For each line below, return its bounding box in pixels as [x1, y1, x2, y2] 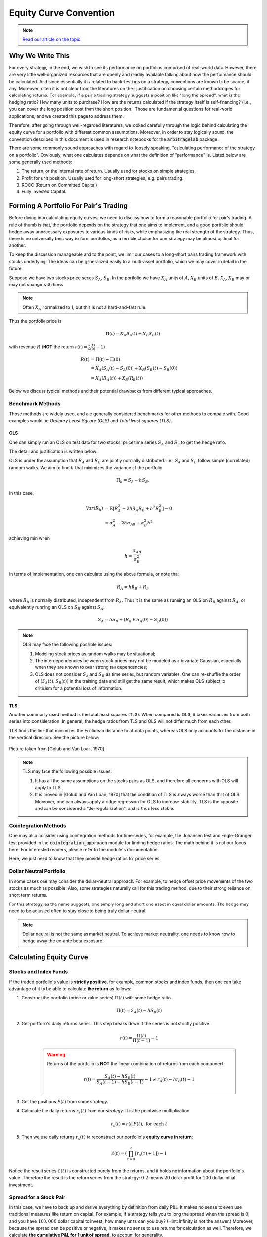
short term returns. [9, 892, 48, 898]
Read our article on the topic [22, 36, 81, 42]
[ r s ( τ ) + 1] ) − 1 [135, 1151, 167, 1157]
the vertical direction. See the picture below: [9, 735, 100, 741]
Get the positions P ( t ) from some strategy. [21, 1098, 108, 1104]
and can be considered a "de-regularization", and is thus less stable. [35, 806, 175, 811]
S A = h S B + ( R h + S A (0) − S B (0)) [98, 617, 168, 624]
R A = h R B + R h [117, 584, 149, 591]
